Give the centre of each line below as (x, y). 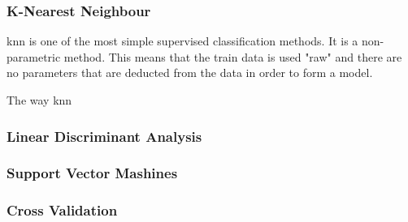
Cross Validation (62, 210)
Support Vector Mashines (92, 173)
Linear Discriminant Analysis (104, 136)
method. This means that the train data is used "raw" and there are (233, 56)
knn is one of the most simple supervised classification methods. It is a (182, 41)
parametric (34, 56)
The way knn (39, 100)
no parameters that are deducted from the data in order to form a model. (190, 73)
